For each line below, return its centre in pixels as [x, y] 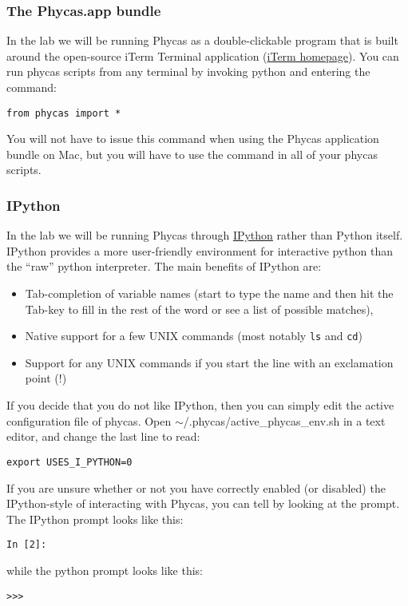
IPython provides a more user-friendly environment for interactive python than [200, 250]
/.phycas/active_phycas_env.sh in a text [284, 420]
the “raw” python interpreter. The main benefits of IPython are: [164, 266]
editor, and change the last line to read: [103, 436]
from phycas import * [64, 113]
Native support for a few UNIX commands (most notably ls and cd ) [194, 336]
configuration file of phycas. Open [89, 420]
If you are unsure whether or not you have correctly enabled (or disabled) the [196, 487]
